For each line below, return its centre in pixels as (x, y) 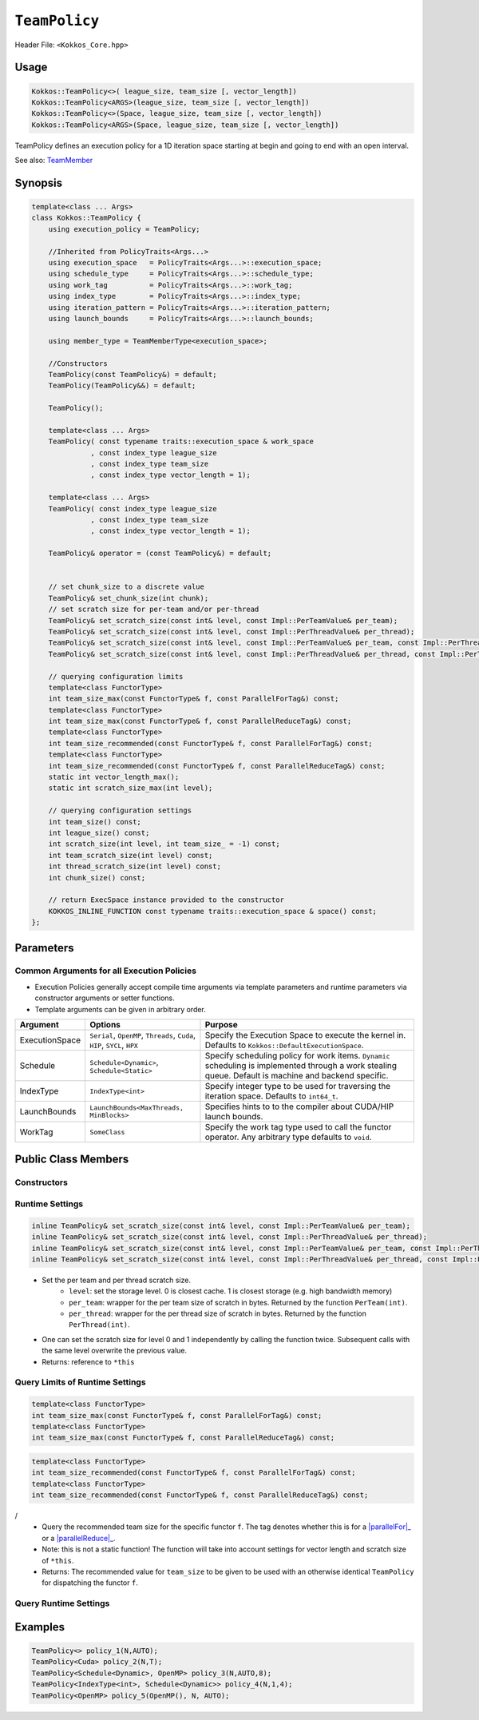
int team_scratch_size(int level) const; (131, 855)
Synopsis (39, 183)
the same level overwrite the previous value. (115, 1351)
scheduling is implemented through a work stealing (301, 1066)
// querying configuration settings (120, 810)
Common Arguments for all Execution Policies (106, 971)
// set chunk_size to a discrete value (127, 587)
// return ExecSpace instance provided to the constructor (166, 900)
